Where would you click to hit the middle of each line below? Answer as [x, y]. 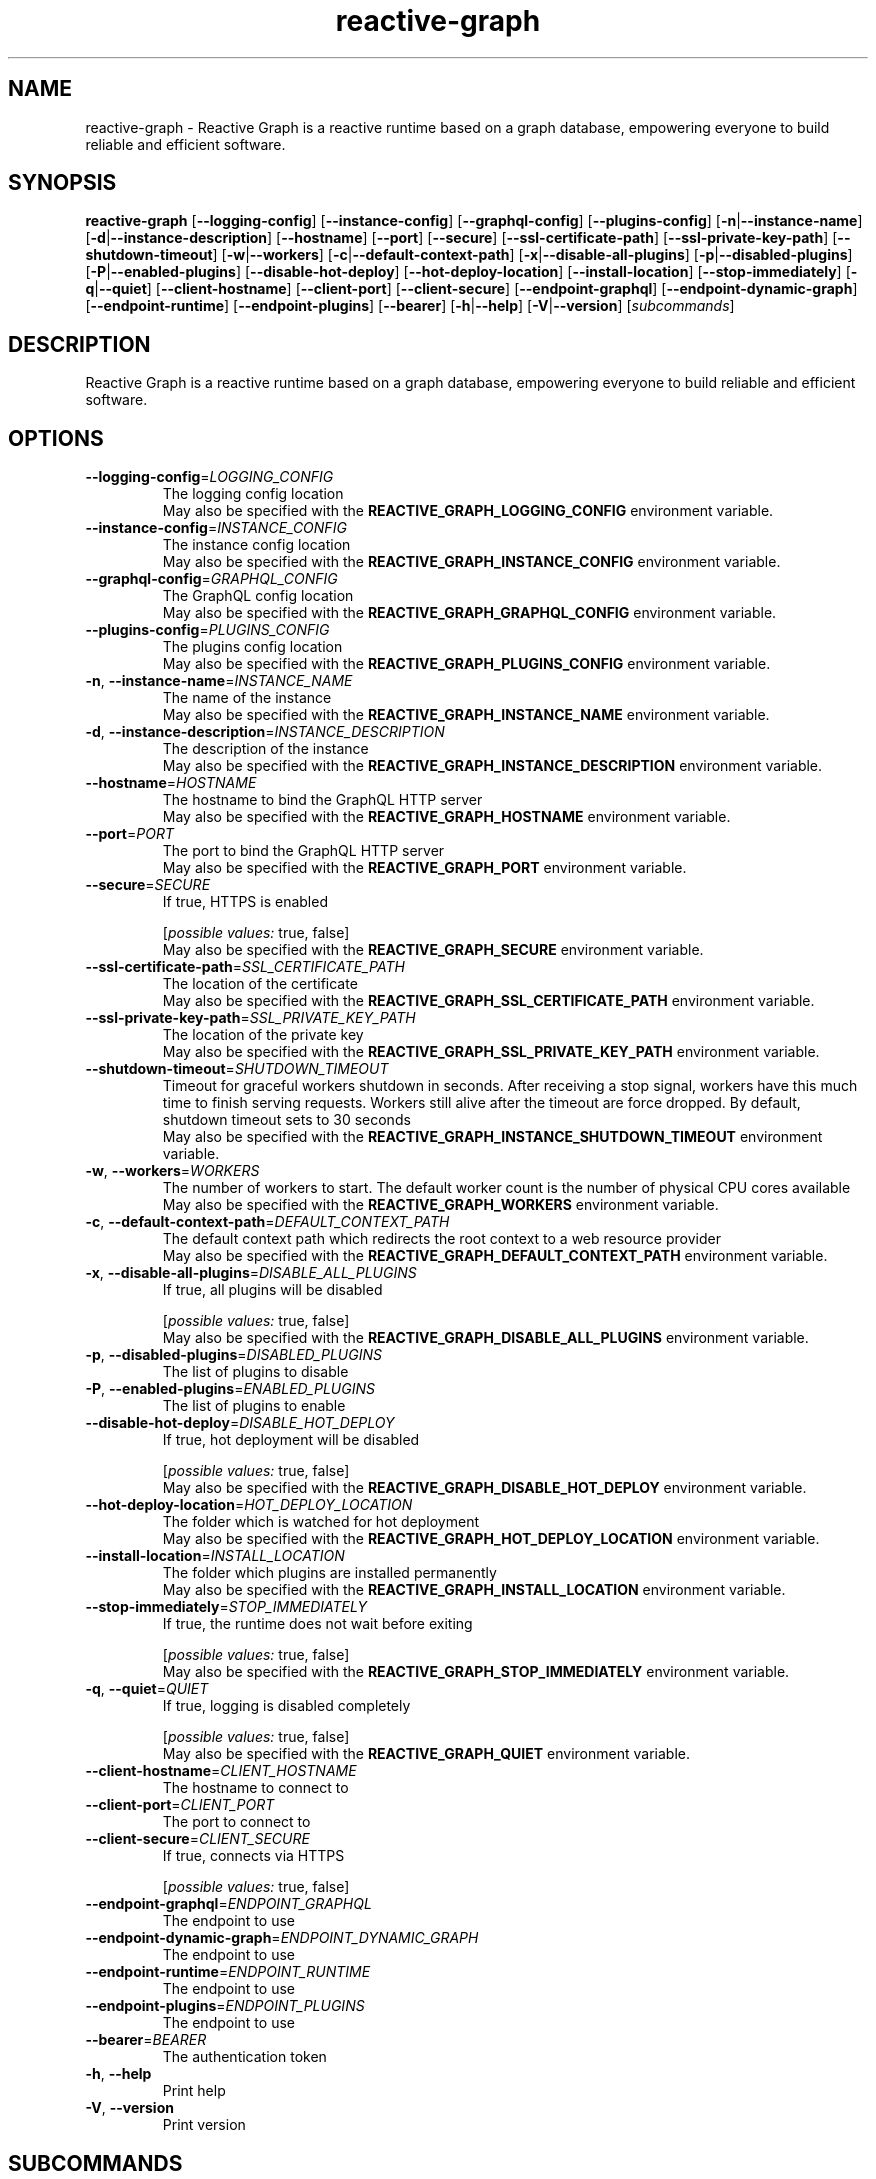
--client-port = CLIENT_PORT [180, 1805]
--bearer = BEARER [146, 2040]
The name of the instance [247, 698]
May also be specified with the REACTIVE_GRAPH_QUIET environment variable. [426, 1754]
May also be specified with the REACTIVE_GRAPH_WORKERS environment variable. [440, 1205]
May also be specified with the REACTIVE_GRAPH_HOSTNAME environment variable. [446, 817]
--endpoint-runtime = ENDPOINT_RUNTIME [228, 1972]
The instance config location [256, 545]
